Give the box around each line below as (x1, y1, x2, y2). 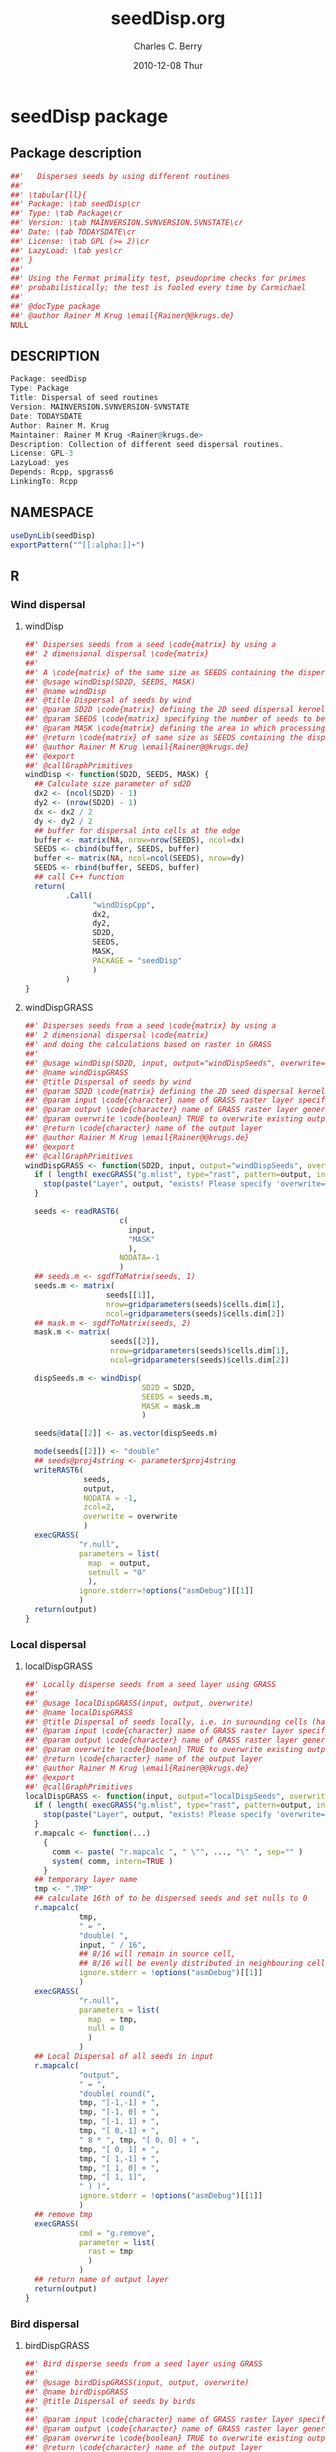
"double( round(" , (78, 2088, 156, 2099)
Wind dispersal (10, 597, 86, 611)
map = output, (88, 1558, 152, 1568)
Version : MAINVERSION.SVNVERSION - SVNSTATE (10, 402, 190, 412)
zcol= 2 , (83, 1502, 116, 1512)
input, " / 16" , (78, 1940, 147, 1950)
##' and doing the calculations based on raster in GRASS (24, 1040, 272, 1050)
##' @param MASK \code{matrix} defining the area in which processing (24, 723, 326, 734)
